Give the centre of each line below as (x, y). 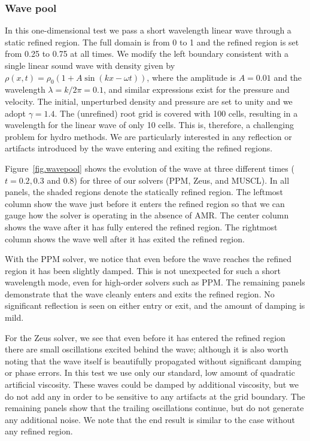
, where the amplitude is (192, 77)
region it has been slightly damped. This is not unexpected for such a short (143, 270)
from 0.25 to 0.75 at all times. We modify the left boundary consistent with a (147, 54)
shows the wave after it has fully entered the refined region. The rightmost (141, 226)
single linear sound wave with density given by (90, 65)
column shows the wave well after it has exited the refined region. (125, 238)
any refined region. (39, 431)
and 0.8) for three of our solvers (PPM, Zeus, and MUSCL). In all (168, 180)
